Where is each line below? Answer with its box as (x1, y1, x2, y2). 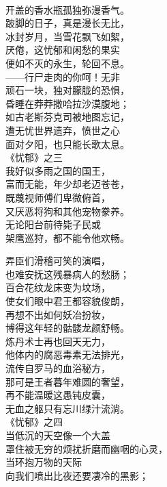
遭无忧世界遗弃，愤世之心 (5, 123, 120, 137)
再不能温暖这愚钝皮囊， (5, 388, 110, 402)
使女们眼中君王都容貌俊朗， (5, 294, 130, 308)
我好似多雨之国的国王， (5, 163, 110, 177)
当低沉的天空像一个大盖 (5, 428, 110, 442)
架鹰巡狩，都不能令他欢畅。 (5, 230, 130, 245)
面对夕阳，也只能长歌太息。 (5, 136, 130, 151)
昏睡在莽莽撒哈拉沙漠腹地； (5, 96, 130, 110)
